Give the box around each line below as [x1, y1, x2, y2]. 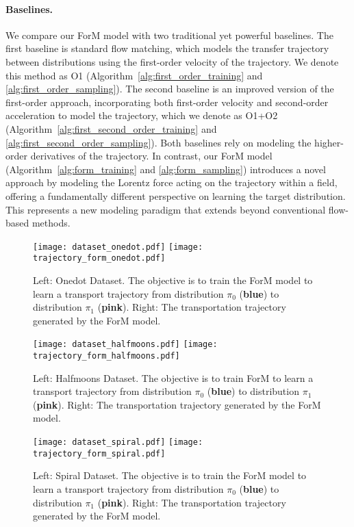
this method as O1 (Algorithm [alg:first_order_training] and [5, 68, 263, 82]
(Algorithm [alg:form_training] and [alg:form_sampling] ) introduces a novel [5, 162, 326, 176]
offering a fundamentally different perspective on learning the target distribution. [5, 188, 346, 203]
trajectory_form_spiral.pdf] [33, 448, 166, 459]
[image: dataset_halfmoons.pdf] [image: [33, 339, 218, 350]
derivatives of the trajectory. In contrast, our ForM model [30, 149, 273, 163]
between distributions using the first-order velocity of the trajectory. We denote [5, 54, 339, 68]
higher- [314, 135, 344, 149]
